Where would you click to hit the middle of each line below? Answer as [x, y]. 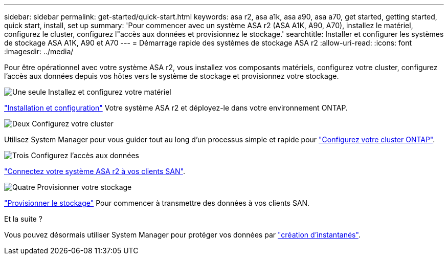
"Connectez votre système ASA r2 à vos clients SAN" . [95, 171]
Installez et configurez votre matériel [110, 92]
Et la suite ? [23, 219]
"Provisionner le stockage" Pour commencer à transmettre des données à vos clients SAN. [157, 203]
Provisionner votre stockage [84, 187]
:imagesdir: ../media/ [39, 51]
